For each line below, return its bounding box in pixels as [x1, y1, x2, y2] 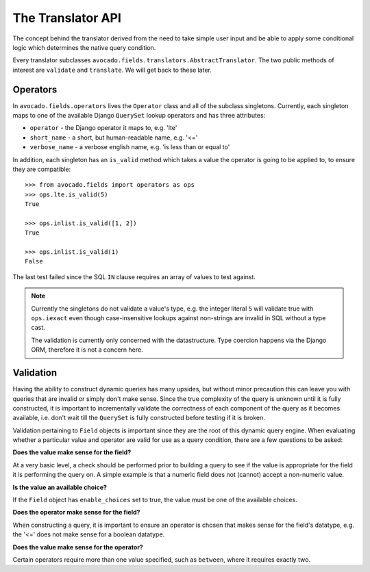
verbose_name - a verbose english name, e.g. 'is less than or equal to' [29, 143, 230, 151]
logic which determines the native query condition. [12, 43, 156, 51]
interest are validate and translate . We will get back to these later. [12, 66, 212, 74]
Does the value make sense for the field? [12, 448, 132, 456]
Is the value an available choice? [12, 483, 108, 491]
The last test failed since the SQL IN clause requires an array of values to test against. [12, 272, 256, 281]
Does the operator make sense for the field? [12, 508, 140, 517]
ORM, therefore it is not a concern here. [31, 346, 143, 354]
